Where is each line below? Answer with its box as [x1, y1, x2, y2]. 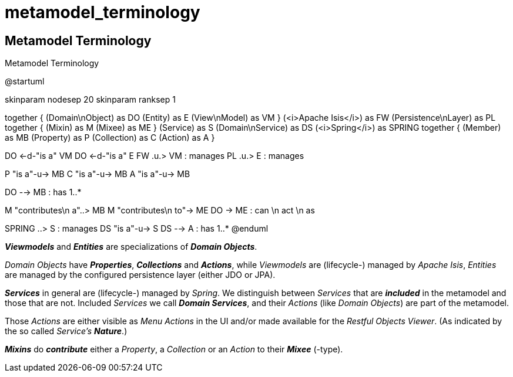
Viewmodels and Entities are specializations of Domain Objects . [5, 242, 257, 252]
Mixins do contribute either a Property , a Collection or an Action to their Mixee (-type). [5, 344, 343, 355]
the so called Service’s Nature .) [5, 326, 128, 337]
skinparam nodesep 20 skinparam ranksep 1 [5, 94, 176, 105]
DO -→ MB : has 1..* [5, 187, 82, 198]
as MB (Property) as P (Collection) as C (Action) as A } [5, 133, 215, 143]
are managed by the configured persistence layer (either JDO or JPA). [5, 270, 276, 280]
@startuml [5, 76, 45, 87]
